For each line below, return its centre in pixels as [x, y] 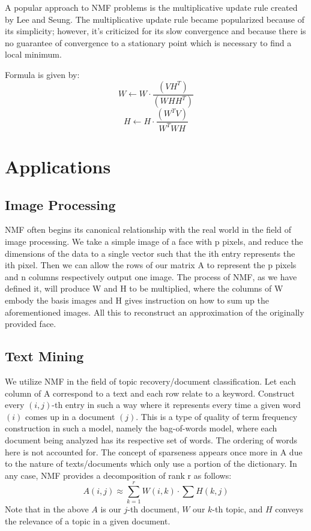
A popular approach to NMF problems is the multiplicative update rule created [151, 7]
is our [111, 509]
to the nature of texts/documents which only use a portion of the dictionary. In [151, 463]
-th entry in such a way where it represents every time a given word [176, 405]
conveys [289, 509]
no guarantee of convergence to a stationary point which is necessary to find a [148, 42]
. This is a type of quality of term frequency [217, 416]
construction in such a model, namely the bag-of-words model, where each [141, 428]
